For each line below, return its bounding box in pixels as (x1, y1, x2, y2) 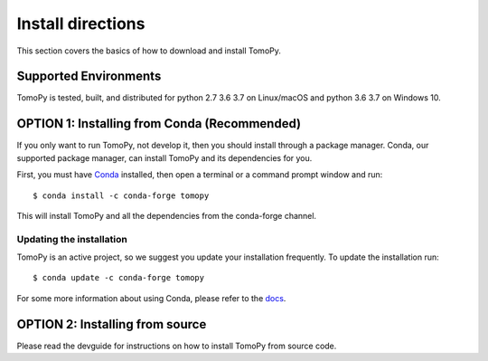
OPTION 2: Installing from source (16, 317, 207, 332)
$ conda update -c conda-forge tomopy (33, 272, 205, 283)
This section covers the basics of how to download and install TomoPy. (16, 45, 282, 56)
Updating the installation (16, 233, 128, 245)
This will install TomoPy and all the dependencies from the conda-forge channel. (16, 210, 316, 221)
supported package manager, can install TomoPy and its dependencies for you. (16, 152, 313, 163)
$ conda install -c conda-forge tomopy (33, 190, 210, 201)
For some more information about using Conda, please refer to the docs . (16, 292, 286, 303)
